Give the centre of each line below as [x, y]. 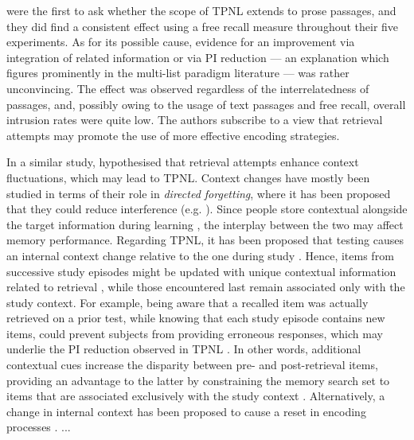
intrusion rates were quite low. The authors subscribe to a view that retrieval [195, 120]
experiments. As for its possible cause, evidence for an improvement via [181, 42]
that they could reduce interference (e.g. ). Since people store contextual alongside [207, 209]
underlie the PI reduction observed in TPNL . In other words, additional [184, 349]
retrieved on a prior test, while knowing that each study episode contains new [196, 318]
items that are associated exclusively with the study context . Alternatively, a [196, 396]
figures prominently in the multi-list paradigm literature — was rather [178, 73]
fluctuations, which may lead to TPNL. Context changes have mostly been [188, 177]
